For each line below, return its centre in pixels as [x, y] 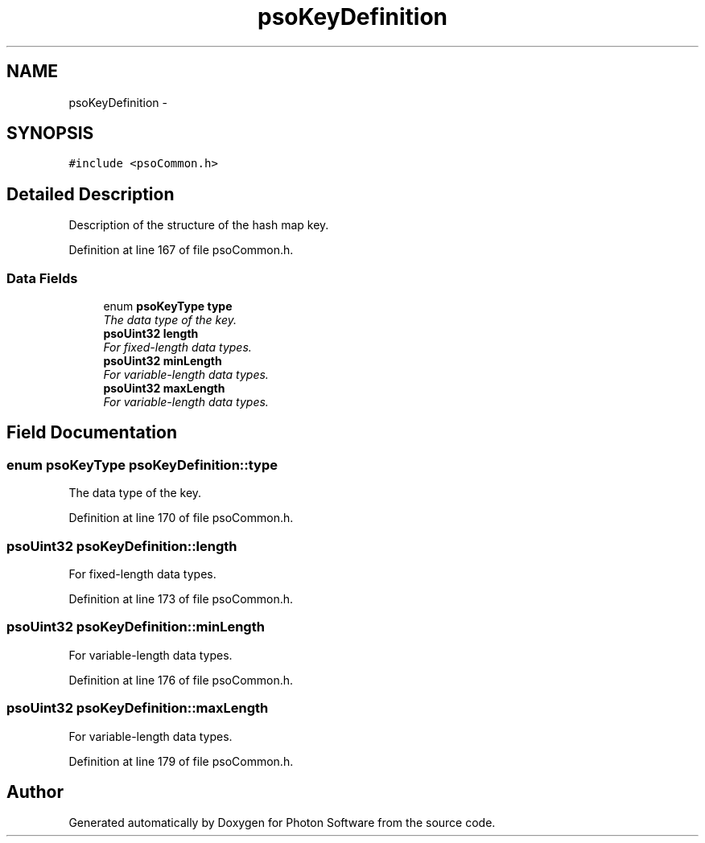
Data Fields [42, 278]
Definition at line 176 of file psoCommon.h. [181, 680]
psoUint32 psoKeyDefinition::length [122, 546]
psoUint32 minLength [163, 361]
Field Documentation [92, 433]
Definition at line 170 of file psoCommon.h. [181, 518]
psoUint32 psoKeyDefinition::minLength [136, 627]
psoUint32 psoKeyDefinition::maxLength [138, 708]
